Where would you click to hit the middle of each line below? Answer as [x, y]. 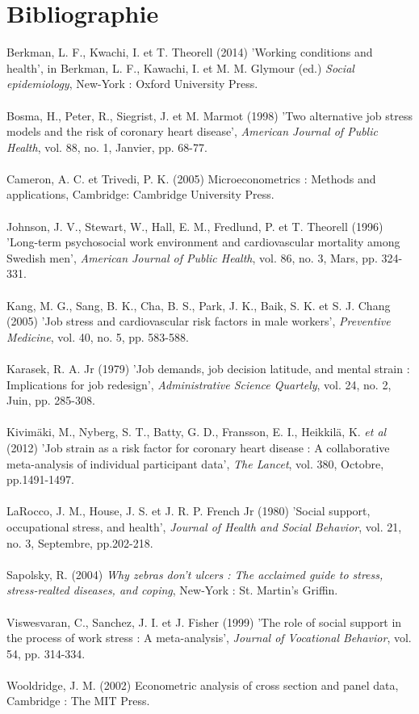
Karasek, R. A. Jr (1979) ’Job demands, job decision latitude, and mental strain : [208, 368]
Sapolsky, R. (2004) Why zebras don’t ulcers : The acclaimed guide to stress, [195, 574]
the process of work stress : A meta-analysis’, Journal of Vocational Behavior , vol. [209, 638]
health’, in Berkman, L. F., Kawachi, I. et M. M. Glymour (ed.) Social [180, 67]
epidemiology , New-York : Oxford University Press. [132, 84]
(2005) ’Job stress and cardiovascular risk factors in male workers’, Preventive [199, 321]
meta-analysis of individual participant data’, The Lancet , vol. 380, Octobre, [195, 463]
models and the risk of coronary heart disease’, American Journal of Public [192, 131]
